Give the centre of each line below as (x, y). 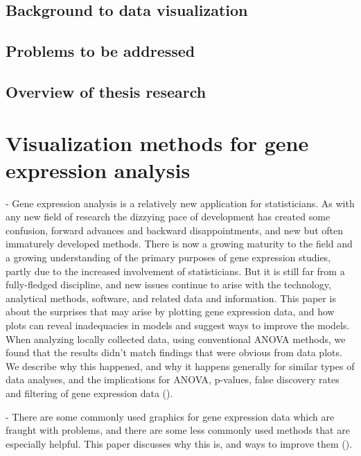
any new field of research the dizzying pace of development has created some (168, 217)
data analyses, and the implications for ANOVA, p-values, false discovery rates (173, 379)
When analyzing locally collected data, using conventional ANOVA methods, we (176, 339)
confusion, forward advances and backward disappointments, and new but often (174, 230)
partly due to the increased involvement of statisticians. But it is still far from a (175, 271)
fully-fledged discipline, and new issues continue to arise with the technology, (168, 284)
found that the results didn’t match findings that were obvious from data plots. (174, 352)
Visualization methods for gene (157, 142)
